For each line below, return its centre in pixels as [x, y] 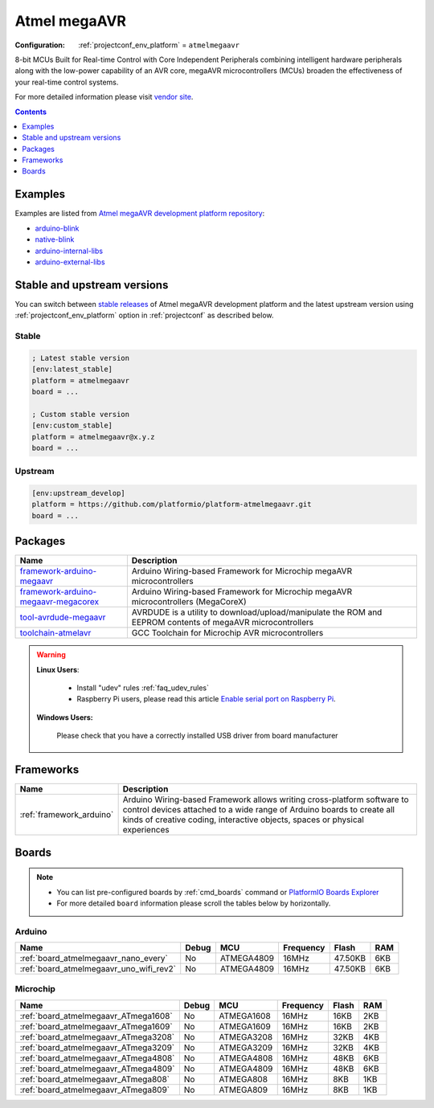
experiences [146, 830]
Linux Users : [58, 669]
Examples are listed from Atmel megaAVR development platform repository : [140, 214]
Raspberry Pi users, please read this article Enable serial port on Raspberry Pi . [207, 699]
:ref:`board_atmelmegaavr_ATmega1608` [96, 1016]
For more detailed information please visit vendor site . [104, 97]
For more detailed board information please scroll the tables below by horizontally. [194, 903]
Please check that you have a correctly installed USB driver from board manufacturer [197, 736]
